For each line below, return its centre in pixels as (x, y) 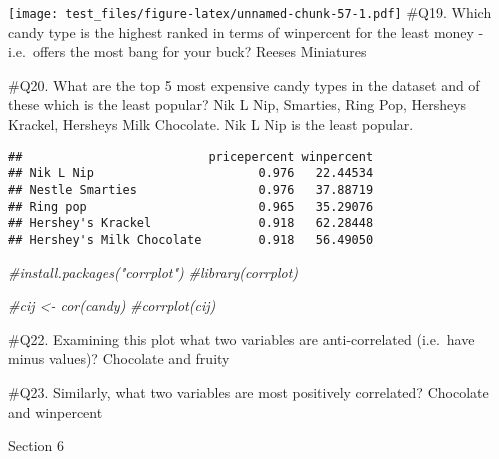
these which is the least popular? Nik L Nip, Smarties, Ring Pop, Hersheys (237, 104)
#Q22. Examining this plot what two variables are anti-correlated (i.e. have (241, 338)
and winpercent (55, 411)
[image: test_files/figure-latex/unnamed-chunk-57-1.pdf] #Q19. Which (250, 12)
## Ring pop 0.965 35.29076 (191, 206)
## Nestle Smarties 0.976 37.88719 (191, 189)
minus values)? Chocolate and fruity (119, 358)
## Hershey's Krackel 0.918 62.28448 (191, 223)
